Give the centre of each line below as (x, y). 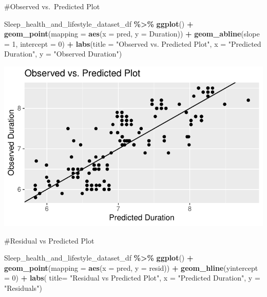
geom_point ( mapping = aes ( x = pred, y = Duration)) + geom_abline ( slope (132, 34)
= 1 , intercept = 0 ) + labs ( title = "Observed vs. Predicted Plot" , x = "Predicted (133, 43)
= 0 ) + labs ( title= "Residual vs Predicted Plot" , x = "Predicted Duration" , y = (132, 278)
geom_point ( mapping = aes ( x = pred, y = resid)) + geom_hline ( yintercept (131, 267)
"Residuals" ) (23, 288)
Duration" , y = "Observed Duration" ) (63, 54)
